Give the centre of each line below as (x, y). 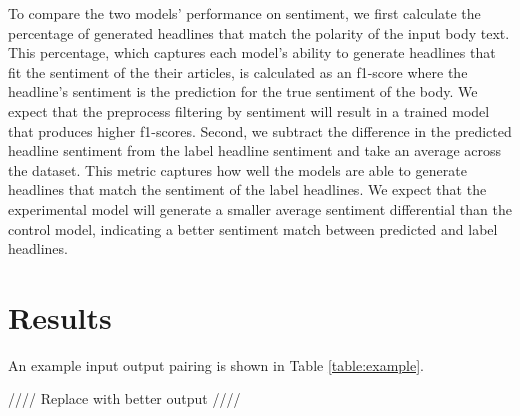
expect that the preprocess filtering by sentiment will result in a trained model (249, 110)
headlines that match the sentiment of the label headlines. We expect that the (247, 189)
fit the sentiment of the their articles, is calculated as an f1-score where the (238, 71)
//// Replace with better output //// (124, 398)
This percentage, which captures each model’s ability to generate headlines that (252, 52)
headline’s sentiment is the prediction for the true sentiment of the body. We (243, 91)
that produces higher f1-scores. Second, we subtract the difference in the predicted (260, 130)
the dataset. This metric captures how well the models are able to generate (237, 169)
